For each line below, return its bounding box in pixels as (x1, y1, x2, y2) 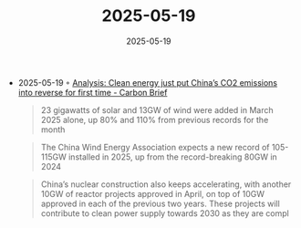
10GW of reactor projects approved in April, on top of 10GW (40, 188, 265, 199)
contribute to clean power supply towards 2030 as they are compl (40, 207, 289, 219)
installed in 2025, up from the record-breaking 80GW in (67, 151, 278, 162)
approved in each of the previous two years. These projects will (40, 198, 280, 209)
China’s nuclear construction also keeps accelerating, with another (40, 179, 292, 190)
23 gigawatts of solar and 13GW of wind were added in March (40, 104, 274, 115)
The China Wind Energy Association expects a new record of (40, 141, 270, 152)
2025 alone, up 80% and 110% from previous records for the (40, 114, 269, 125)
